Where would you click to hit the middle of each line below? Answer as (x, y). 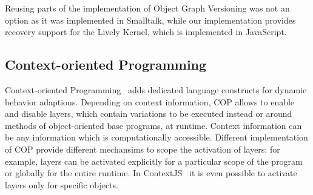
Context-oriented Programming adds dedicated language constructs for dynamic (156, 89)
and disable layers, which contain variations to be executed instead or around (149, 114)
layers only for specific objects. (62, 184)
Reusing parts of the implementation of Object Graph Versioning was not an (147, 8)
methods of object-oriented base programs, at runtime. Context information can (153, 125)
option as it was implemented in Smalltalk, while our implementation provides (150, 20)
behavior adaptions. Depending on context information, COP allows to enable (150, 101)
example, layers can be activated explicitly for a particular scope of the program (154, 161)
